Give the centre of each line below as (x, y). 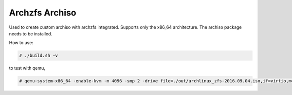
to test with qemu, (27, 68)
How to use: (21, 43)
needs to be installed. (31, 33)
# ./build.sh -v (39, 55)
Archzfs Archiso (43, 13)
